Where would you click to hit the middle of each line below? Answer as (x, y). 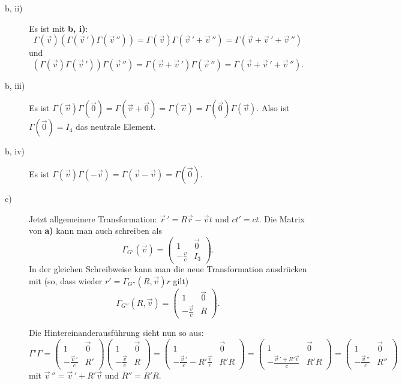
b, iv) (15, 151)
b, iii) (15, 85)
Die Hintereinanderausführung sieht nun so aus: (116, 333)
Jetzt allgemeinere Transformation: (93, 218)
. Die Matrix (282, 218)
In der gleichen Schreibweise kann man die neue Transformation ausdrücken (168, 269)
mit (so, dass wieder (66, 281)
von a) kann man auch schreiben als (95, 230)
